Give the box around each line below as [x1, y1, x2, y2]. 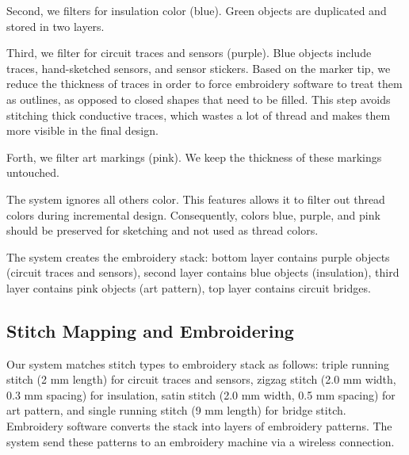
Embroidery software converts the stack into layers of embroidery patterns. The [6, 418, 392, 434]
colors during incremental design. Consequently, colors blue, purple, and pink [6, 206, 380, 223]
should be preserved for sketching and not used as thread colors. [6, 222, 319, 239]
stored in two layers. [6, 17, 105, 34]
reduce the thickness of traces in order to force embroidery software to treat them [6, 75, 403, 92]
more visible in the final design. [6, 122, 159, 139]
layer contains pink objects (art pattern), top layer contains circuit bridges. [6, 279, 371, 296]
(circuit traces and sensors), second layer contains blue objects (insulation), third [6, 264, 399, 281]
